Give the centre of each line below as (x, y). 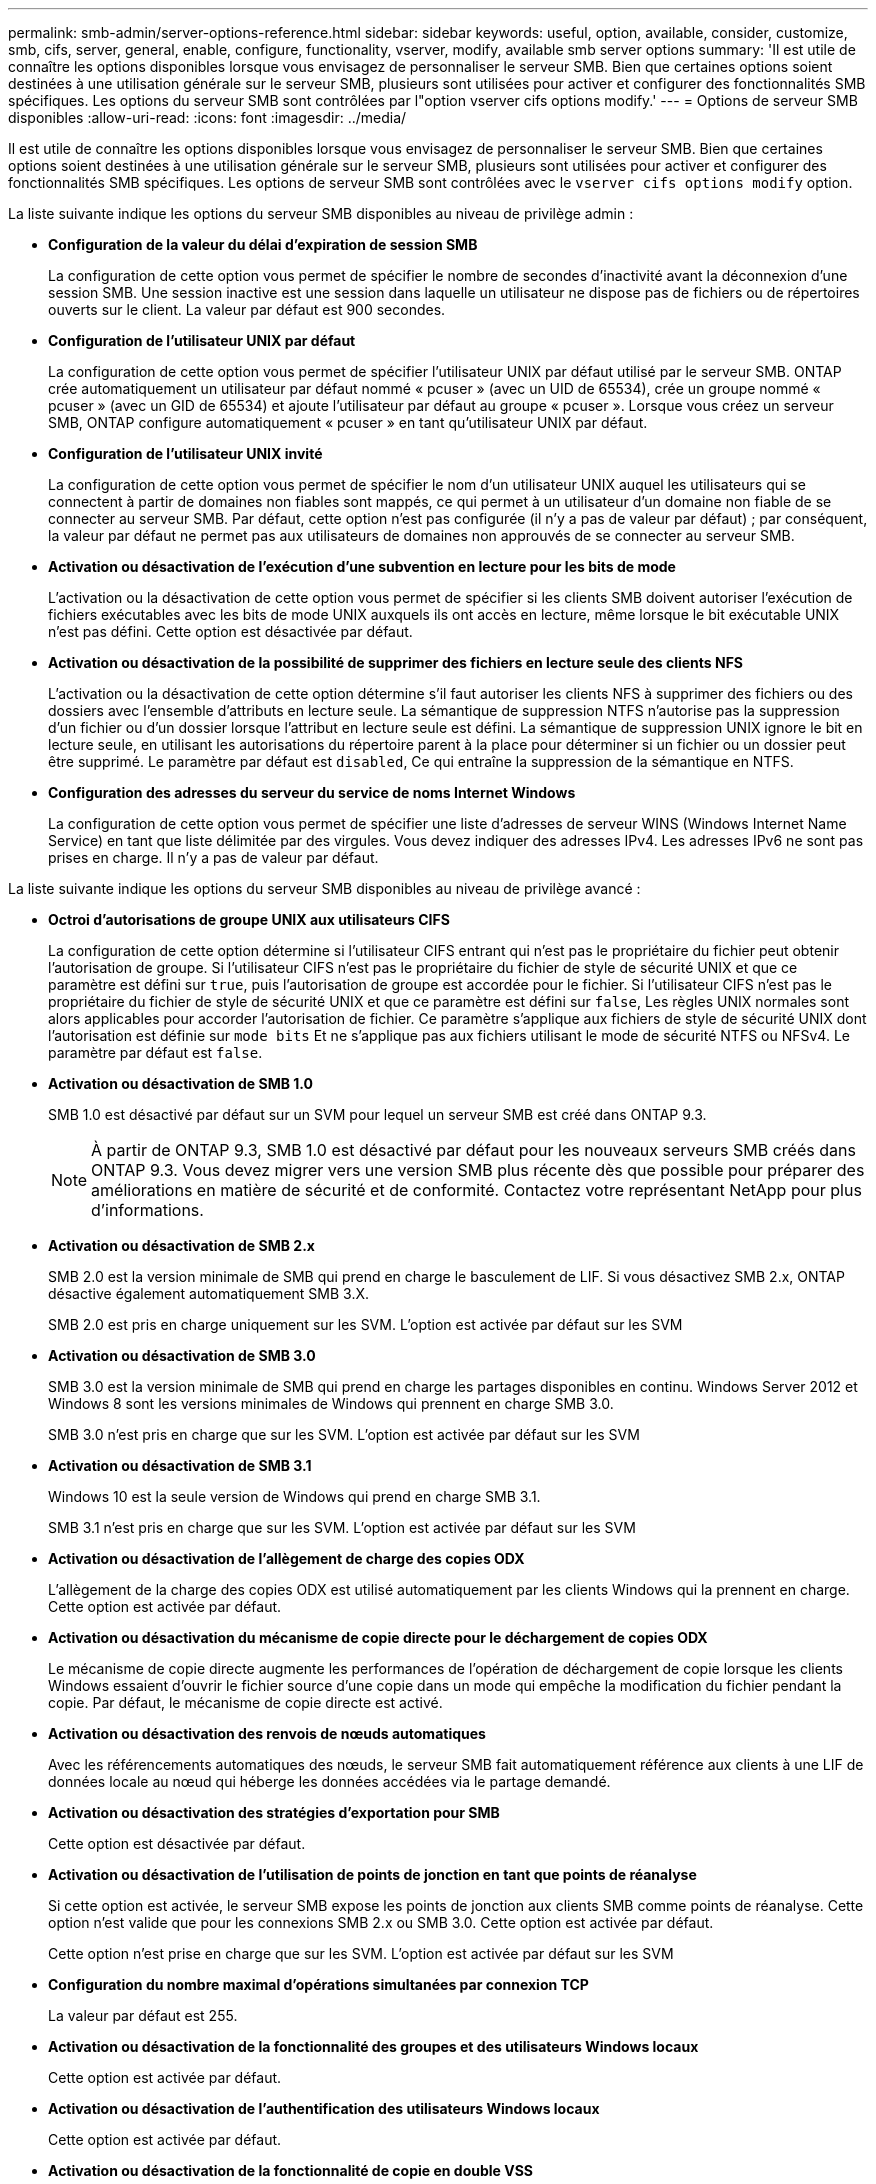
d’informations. (147, 1210)
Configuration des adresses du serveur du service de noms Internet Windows (312, 792)
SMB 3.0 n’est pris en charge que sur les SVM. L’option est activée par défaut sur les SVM (344, 1434)
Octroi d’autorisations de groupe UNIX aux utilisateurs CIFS (249, 919)
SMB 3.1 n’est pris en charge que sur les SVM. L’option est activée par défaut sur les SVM (342, 1527)
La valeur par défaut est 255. (143, 2015)
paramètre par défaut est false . (155, 1052)
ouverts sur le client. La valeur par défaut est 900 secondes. (247, 309)
